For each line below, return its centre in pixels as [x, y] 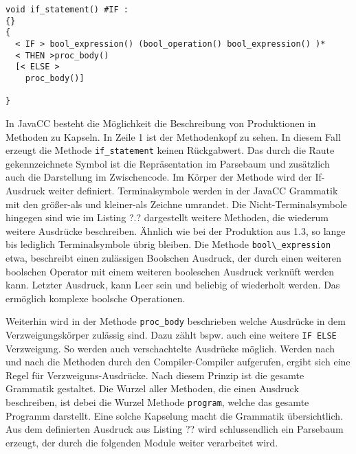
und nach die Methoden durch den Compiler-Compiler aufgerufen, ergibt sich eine [178, 362]
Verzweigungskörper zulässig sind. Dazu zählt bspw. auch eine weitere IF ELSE [171, 334]
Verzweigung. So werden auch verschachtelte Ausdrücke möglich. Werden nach [170, 348]
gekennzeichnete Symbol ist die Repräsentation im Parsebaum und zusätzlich [168, 163]
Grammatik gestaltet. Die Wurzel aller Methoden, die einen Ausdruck [152, 388]
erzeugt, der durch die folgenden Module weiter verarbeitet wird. [142, 442]
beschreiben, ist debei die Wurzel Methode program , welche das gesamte [157, 402]
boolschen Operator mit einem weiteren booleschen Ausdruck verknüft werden [170, 271]
